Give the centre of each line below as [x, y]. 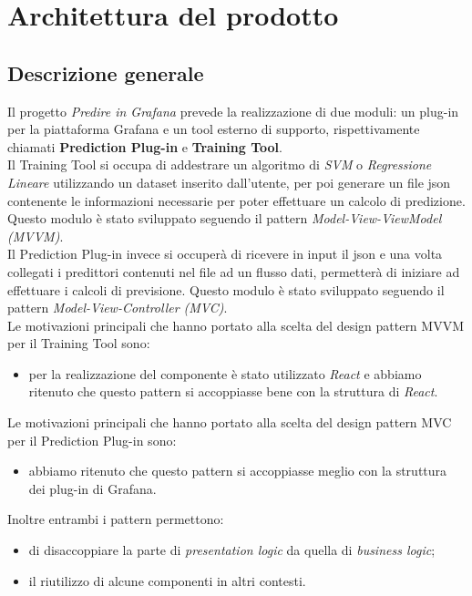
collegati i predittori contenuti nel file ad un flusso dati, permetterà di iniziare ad [234, 271]
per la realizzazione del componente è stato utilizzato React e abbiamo [225, 373]
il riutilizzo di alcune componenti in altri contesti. [167, 580]
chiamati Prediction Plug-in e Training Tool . [145, 146]
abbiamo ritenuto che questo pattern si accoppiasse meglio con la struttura [238, 471]
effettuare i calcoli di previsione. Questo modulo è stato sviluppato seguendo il [226, 289]
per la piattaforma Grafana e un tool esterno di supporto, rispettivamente [214, 129]
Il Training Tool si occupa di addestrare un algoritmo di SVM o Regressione [220, 164]
